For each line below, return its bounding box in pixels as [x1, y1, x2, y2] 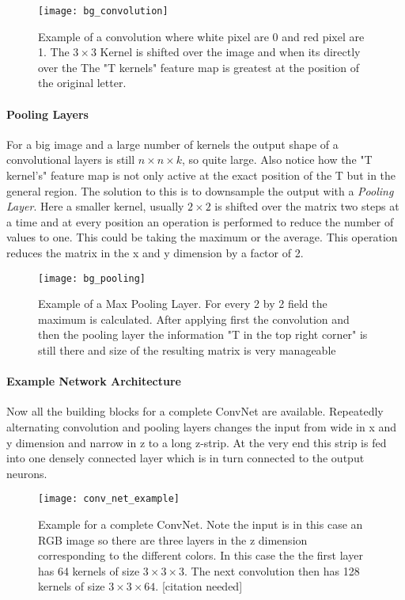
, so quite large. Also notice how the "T [181, 151, 373, 168]
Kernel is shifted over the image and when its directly [100, 44, 361, 60]
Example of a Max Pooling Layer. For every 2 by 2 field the [38, 295, 327, 312]
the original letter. [38, 74, 127, 91]
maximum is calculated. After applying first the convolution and [38, 310, 350, 327]
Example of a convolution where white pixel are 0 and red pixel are [38, 28, 365, 44]
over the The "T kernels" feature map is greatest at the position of [38, 59, 359, 75]
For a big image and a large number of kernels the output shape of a [6, 135, 339, 152]
